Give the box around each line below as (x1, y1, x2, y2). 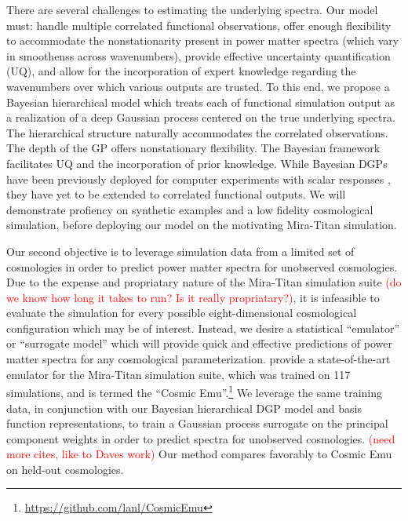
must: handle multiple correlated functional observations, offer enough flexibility (6, 16, 392, 33)
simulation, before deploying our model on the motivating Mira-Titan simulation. (6, 217, 397, 233)
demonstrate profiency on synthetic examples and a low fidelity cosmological (6, 201, 373, 217)
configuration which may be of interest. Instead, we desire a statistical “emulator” (6, 319, 400, 336)
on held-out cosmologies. (6, 461, 124, 477)
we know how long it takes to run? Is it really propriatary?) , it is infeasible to (6, 289, 380, 305)
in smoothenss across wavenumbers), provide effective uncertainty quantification (6, 47, 391, 64)
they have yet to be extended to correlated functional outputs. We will (6, 186, 346, 202)
